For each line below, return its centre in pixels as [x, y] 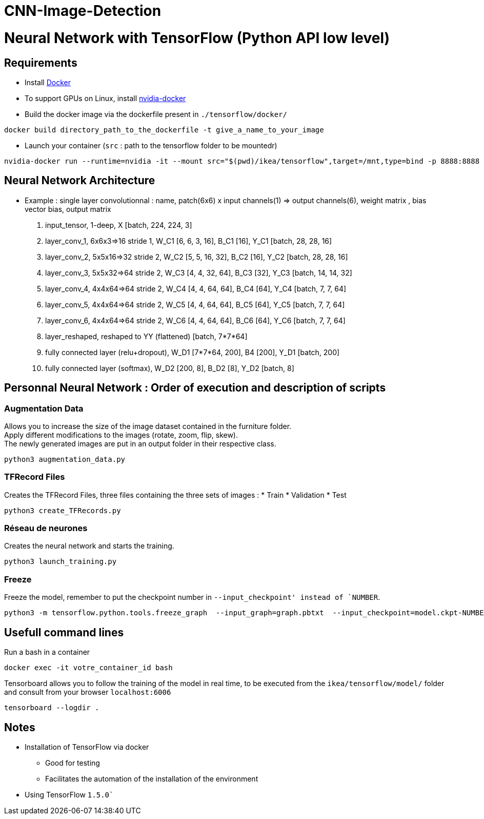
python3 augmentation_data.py [65, 459]
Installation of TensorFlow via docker [87, 747]
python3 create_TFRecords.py [63, 510]
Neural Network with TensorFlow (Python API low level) [197, 38]
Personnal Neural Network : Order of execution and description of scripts [195, 388]
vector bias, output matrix [68, 209]
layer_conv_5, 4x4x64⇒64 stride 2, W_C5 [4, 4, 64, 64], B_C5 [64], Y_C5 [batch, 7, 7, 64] [195, 304]
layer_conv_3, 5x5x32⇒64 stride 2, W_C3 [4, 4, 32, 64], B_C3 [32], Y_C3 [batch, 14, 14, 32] [199, 272]
